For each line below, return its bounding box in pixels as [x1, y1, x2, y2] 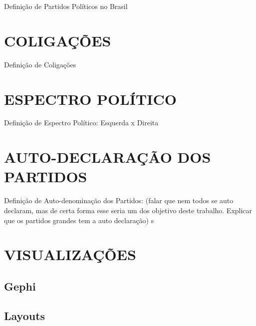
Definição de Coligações [4, 59, 76, 69]
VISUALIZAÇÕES [4, 244, 136, 265]
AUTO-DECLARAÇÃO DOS [4, 147, 211, 167]
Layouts [4, 308, 45, 323]
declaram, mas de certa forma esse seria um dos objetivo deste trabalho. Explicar [4, 205, 253, 215]
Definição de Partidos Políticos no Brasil [4, 1, 128, 11]
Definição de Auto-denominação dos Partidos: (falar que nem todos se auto [4, 195, 234, 206]
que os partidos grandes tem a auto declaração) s [4, 215, 154, 225]
